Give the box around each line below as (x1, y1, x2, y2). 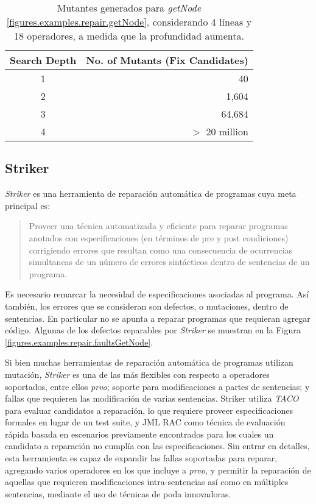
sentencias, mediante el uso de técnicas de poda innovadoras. (5, 487, 231, 500)
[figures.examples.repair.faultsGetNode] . (5, 335, 153, 348)
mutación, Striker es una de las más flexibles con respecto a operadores (5, 367, 270, 380)
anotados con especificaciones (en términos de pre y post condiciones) (29, 231, 289, 244)
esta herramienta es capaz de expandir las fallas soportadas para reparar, (5, 452, 278, 464)
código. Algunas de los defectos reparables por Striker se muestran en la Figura (5, 324, 301, 336)
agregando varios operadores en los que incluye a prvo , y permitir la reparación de (5, 463, 311, 476)
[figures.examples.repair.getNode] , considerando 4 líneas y (6, 15, 252, 29)
